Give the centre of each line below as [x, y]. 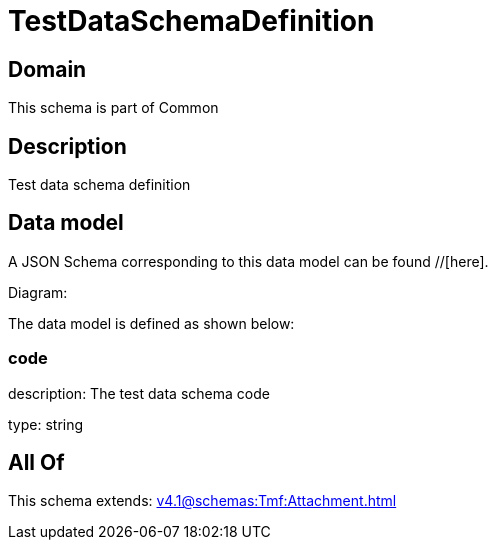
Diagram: [38, 292]
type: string [46, 424]
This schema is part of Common [113, 108]
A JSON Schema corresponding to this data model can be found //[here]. [248, 261]
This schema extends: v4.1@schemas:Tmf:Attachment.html [202, 501]
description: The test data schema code [139, 393]
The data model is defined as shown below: [151, 323]
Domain [47, 69]
